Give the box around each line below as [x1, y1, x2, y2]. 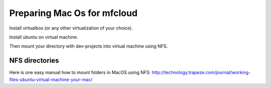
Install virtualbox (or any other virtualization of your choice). [9, 25, 133, 31]
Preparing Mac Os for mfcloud [9, 7, 138, 18]
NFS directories [9, 56, 59, 65]
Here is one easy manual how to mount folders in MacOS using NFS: [9, 69, 151, 75]
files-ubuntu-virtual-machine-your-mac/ [9, 76, 93, 82]
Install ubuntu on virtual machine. [9, 34, 78, 40]
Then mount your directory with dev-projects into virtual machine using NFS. [9, 43, 168, 49]
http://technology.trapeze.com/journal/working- [151, 69, 251, 75]
